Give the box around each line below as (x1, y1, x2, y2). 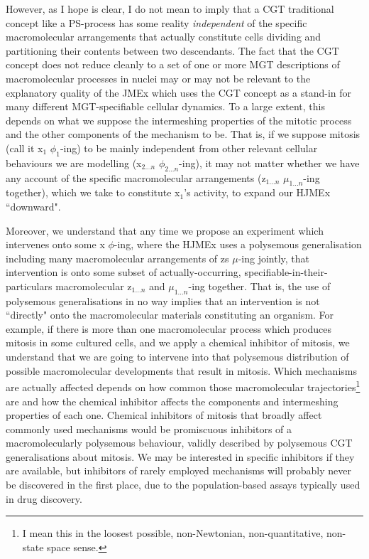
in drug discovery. (6, 491, 82, 506)
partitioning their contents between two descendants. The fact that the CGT (6, 43, 339, 58)
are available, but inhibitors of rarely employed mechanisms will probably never (6, 463, 351, 478)
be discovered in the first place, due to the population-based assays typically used (6, 477, 360, 492)
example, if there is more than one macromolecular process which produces (6, 321, 332, 336)
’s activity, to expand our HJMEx (184, 185, 331, 200)
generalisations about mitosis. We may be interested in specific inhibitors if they (6, 449, 355, 464)
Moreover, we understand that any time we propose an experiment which (6, 223, 324, 238)
